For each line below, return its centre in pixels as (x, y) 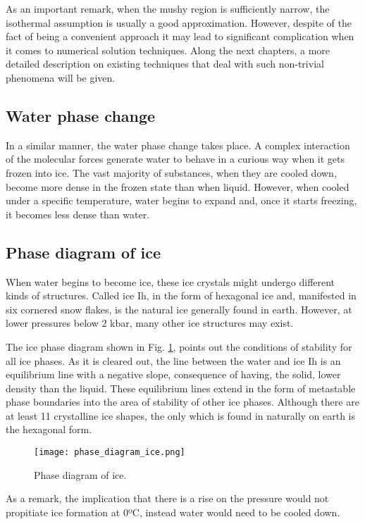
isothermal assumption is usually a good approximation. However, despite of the (179, 22)
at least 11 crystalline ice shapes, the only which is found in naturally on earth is (181, 415)
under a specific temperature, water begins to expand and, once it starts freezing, (181, 200)
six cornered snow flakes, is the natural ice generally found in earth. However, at (179, 309)
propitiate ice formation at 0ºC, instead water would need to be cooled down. (173, 512)
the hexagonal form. (49, 429)
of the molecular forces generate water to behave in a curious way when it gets (175, 159)
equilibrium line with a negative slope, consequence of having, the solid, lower (173, 374)
